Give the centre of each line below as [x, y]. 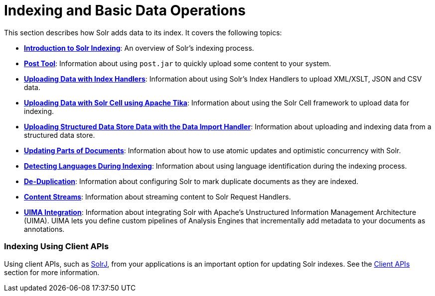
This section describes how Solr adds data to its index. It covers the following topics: [143, 32]
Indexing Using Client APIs [57, 247]
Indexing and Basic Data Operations [125, 10]
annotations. [44, 229]
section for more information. [52, 272]
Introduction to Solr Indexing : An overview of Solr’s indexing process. [139, 48]
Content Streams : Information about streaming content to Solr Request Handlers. [157, 197]
